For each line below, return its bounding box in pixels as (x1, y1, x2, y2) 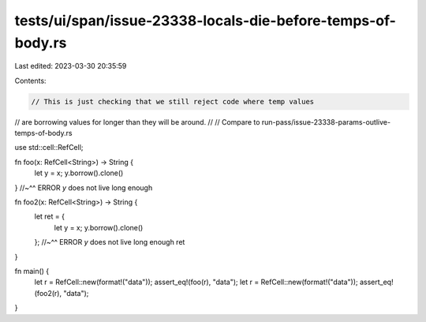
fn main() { (14, 267, 50, 275)
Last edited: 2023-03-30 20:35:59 (14, 62, 127, 71)
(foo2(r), (34, 288, 62, 298)
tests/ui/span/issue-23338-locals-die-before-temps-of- (14, 12, 396, 29)
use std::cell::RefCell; (14, 143, 84, 152)
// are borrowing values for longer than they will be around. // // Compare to (14, 117, 260, 126)
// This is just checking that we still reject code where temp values (31, 97, 315, 106)
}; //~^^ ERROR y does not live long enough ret (34, 238, 185, 247)
